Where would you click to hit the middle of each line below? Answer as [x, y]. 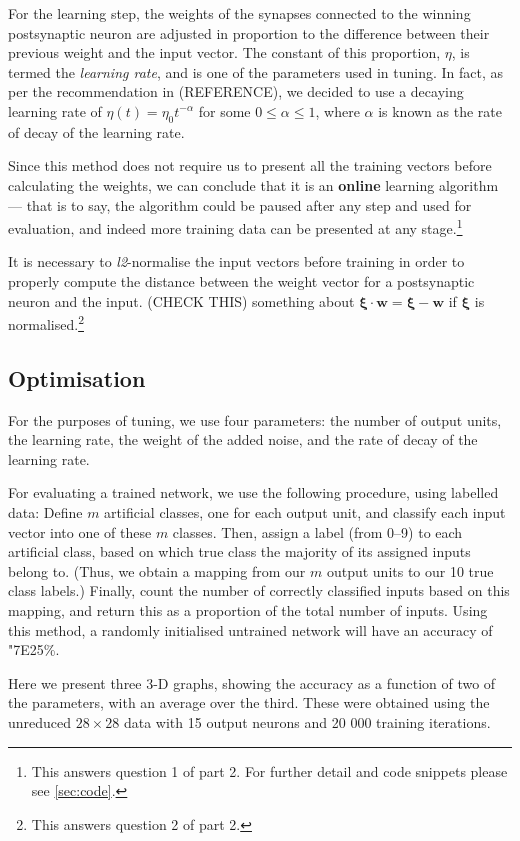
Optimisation [77, 377]
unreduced [40, 721]
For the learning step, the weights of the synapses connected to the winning [239, 13]
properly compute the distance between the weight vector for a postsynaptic [241, 280]
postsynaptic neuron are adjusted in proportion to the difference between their [249, 32]
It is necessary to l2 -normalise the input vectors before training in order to [236, 261]
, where [337, 110]
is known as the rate [440, 110]
